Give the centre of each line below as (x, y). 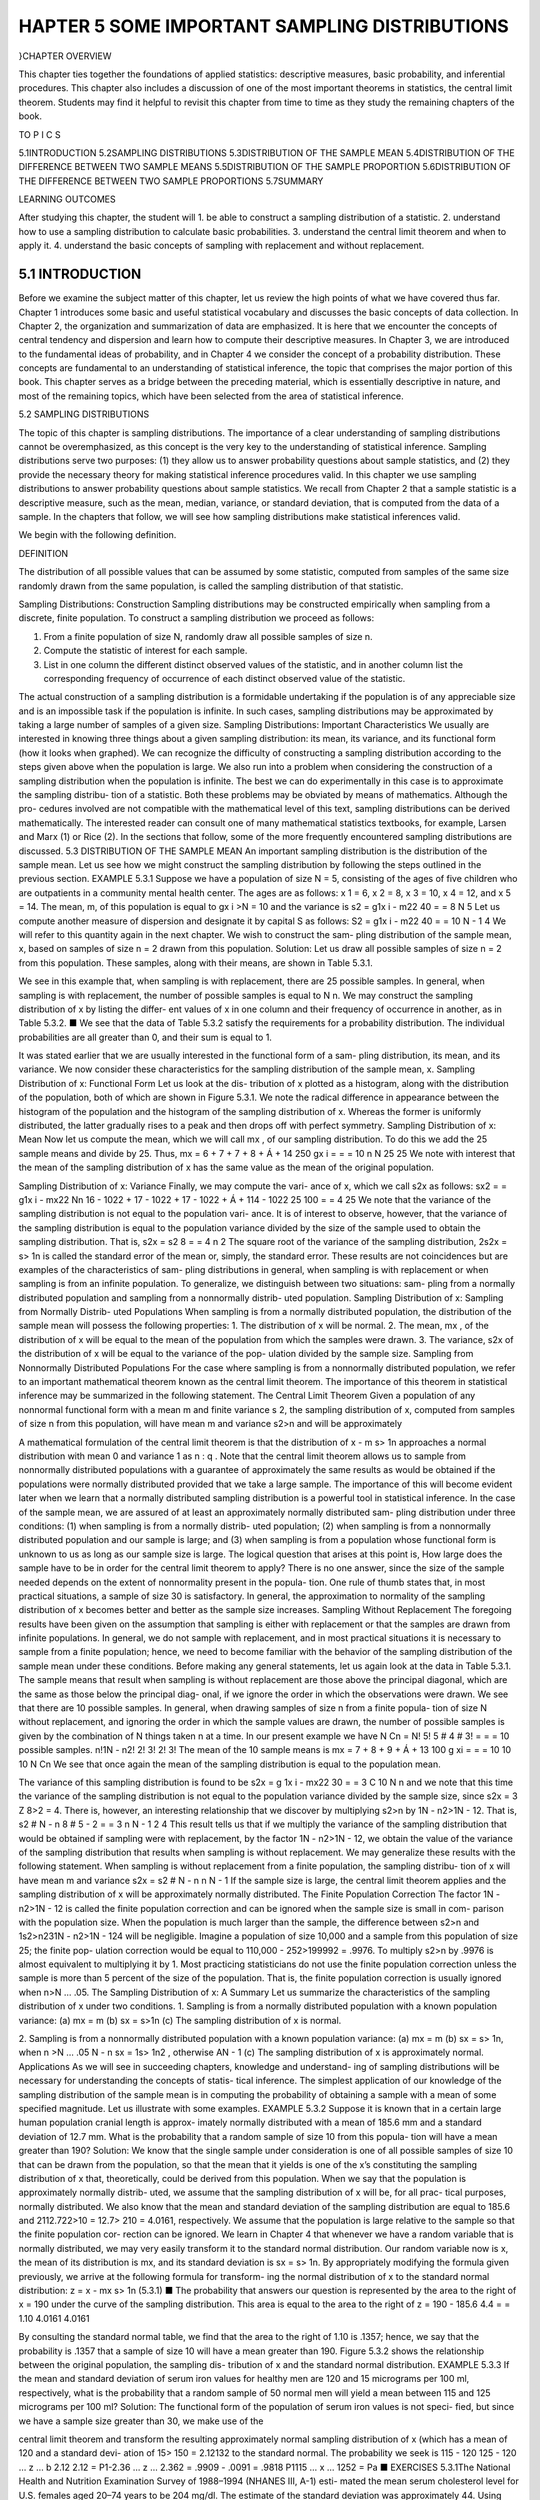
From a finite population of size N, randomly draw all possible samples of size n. (208, 636)
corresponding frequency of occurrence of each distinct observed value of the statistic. (224, 678)
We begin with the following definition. (97, 535)
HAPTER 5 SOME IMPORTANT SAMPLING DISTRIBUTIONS (263, 26)
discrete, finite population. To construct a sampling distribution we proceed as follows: (196, 618)
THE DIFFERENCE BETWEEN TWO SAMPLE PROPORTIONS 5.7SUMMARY (171, 181)
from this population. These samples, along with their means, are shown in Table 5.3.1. (196, 962)
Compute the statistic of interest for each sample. (145, 651)
